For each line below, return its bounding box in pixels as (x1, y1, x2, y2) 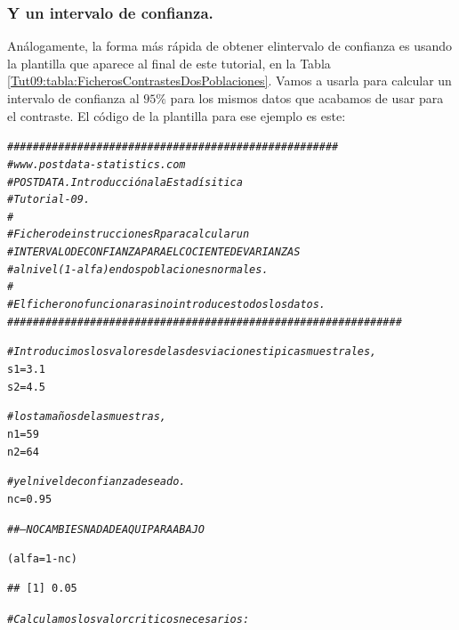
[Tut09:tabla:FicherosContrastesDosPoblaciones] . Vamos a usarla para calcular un (7, 71, 452, 90)
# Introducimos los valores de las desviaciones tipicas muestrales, (7, 345, 377, 359)
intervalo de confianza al (7, 89, 140, 107)
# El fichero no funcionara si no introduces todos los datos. (7, 298, 326, 311)
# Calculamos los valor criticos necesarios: (7, 612, 250, 626)
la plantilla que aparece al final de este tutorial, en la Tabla (7, 53, 331, 72)
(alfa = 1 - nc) (7, 553, 77, 566)
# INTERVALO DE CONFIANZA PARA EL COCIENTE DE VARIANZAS (7, 246, 301, 259)
